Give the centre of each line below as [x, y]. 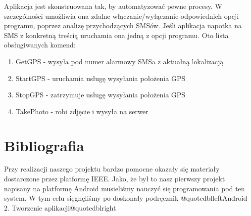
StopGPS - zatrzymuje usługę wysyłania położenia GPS [100, 95]
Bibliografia [44, 145]
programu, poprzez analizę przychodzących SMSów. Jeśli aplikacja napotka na [123, 25]
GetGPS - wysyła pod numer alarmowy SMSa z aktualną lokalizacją [120, 61]
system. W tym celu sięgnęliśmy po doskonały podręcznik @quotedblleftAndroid [126, 198]
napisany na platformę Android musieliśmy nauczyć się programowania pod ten [125, 188]
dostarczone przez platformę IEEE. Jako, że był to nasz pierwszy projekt [115, 179]
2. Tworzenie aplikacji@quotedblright [60, 207]
